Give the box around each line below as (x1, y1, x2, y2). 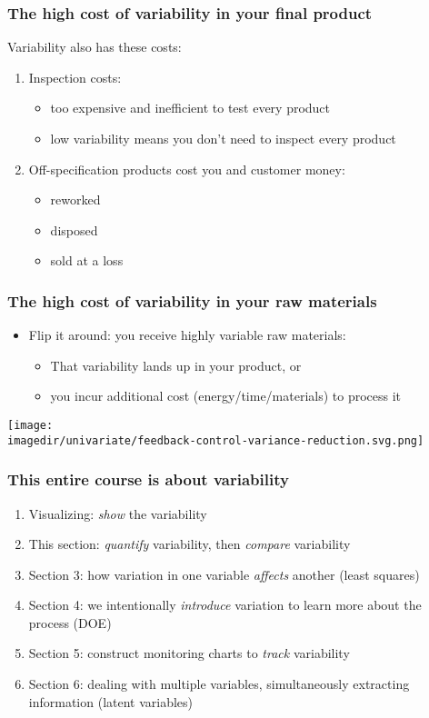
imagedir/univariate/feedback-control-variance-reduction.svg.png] (7, 434, 424, 447)
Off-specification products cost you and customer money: (28, 159, 345, 178)
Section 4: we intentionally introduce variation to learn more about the (28, 595, 422, 614)
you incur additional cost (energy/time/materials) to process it (50, 386, 402, 405)
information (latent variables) (28, 692, 194, 711)
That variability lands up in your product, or (50, 355, 302, 374)
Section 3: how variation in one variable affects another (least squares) (28, 564, 420, 583)
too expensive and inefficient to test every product (50, 98, 331, 117)
